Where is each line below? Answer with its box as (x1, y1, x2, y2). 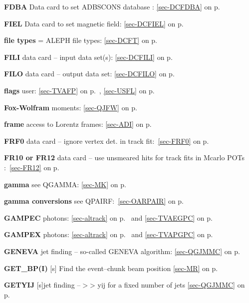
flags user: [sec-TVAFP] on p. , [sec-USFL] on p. (4, 85, 155, 95)
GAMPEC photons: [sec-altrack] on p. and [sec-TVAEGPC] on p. (4, 212, 213, 223)
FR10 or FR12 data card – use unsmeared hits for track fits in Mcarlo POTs (4, 152, 245, 163)
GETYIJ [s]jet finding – (4, 280, 81, 290)
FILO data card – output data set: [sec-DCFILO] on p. (4, 68, 175, 79)
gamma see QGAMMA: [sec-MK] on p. (4, 179, 126, 189)
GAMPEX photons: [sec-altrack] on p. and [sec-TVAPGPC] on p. (4, 229, 213, 240)
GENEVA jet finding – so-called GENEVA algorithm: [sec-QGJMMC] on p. (4, 246, 240, 256)
